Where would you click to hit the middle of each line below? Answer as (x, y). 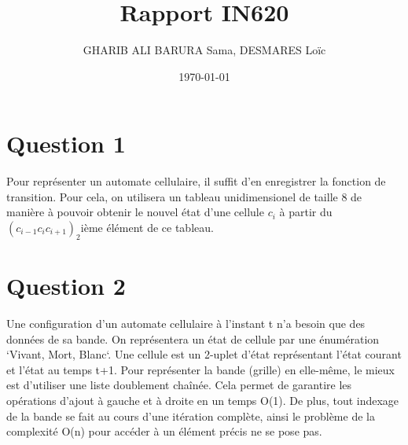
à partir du (306, 212)
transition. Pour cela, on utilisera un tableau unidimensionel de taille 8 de (184, 196)
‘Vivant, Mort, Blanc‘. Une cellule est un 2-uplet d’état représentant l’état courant (204, 354)
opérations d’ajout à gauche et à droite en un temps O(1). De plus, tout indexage (203, 400)
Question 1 (66, 143)
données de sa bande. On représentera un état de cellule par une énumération (193, 338)
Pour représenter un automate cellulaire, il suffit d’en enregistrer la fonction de (196, 181)
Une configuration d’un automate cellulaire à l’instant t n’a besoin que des (186, 323)
